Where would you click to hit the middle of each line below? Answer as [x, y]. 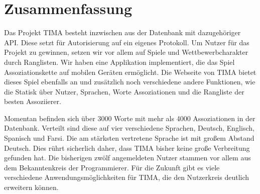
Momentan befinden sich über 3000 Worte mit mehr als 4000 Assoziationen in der [130, 118]
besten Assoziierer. [33, 101]
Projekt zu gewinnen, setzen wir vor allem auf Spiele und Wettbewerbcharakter [126, 52]
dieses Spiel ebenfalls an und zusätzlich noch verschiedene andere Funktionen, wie [130, 82]
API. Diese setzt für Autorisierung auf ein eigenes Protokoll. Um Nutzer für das [127, 42]
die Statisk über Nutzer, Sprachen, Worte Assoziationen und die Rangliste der [124, 91]
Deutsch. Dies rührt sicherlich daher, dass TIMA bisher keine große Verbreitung [127, 148]
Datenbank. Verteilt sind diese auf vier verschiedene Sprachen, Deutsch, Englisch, [129, 128]
